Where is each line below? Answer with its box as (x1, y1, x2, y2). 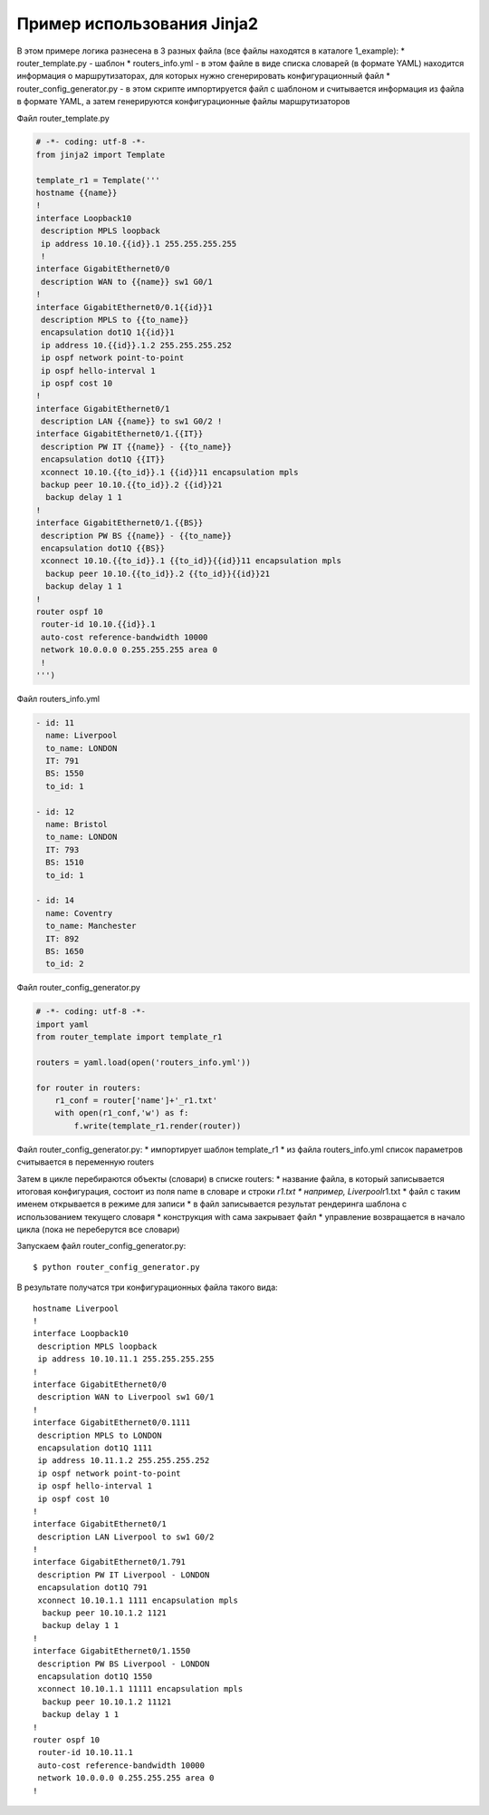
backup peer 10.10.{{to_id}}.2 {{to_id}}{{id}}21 (45, 568, 271, 579)
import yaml (35, 1019, 90, 1029)
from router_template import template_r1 (35, 1032, 223, 1042)
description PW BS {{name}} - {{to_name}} (41, 531, 233, 541)
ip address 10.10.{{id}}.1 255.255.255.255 (41, 239, 237, 249)
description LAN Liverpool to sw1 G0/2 (37, 1531, 215, 1542)
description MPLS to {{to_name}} (41, 314, 189, 325)
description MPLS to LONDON (37, 1430, 162, 1440)
